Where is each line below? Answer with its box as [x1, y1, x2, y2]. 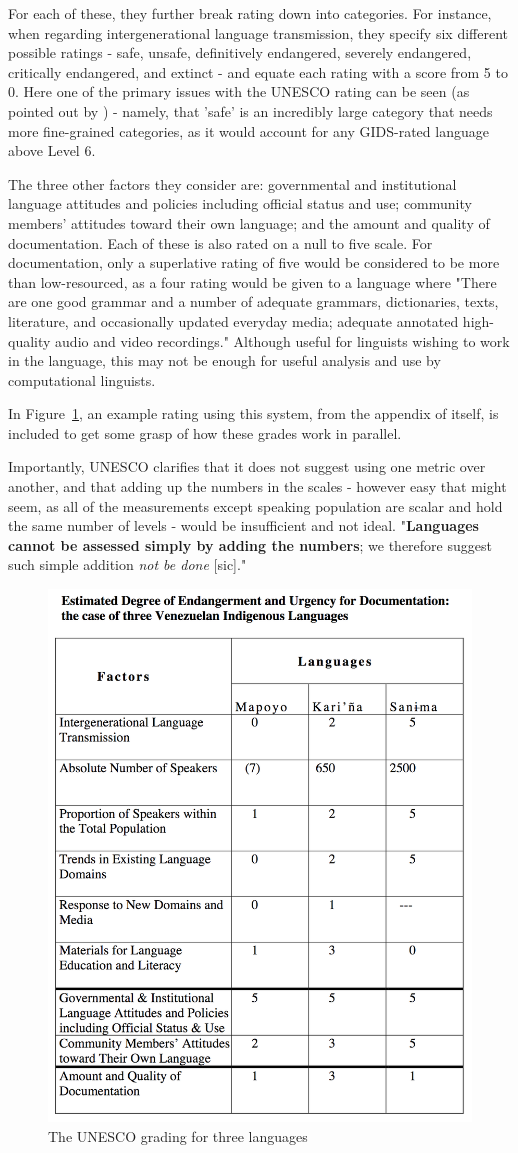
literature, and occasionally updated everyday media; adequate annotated [8, 310, 459, 331]
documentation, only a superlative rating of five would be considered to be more [8, 252, 500, 273]
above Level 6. [8, 140, 96, 161]
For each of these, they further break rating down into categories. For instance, [8, 3, 492, 23]
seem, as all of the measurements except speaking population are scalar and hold [8, 495, 503, 516]
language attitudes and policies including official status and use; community [8, 193, 472, 214]
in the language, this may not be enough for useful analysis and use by [8, 350, 441, 371]
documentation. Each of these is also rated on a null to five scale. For [8, 232, 433, 253]
